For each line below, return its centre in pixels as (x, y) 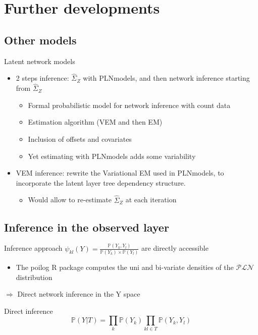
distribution (34, 277)
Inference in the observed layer (87, 227)
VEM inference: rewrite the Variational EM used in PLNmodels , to (120, 173)
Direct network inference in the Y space (79, 294)
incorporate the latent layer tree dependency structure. (101, 182)
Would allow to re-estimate (70, 200)
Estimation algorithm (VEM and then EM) (95, 122)
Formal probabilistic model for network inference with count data (129, 105)
